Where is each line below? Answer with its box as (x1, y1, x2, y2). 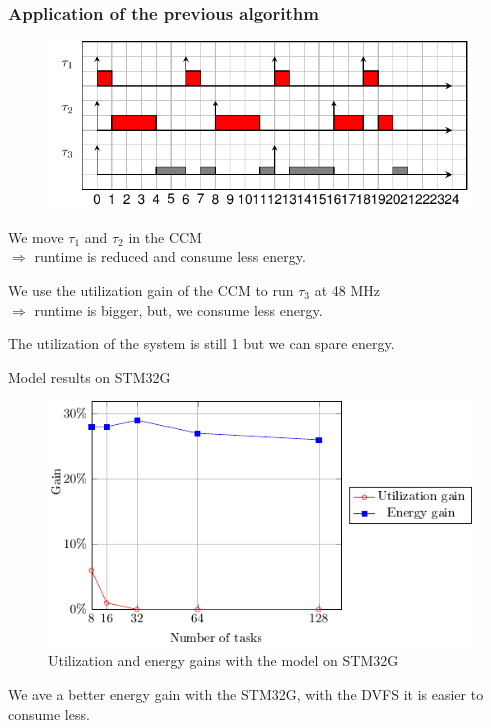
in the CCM (128, 226, 202, 247)
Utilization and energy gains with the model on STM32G (48, 650, 399, 671)
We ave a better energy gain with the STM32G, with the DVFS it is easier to (8, 683, 484, 704)
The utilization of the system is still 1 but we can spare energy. (8, 333, 395, 354)
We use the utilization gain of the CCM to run (8, 280, 294, 301)
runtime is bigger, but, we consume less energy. (34, 299, 323, 320)
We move (8, 226, 64, 247)
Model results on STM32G (8, 366, 171, 387)
